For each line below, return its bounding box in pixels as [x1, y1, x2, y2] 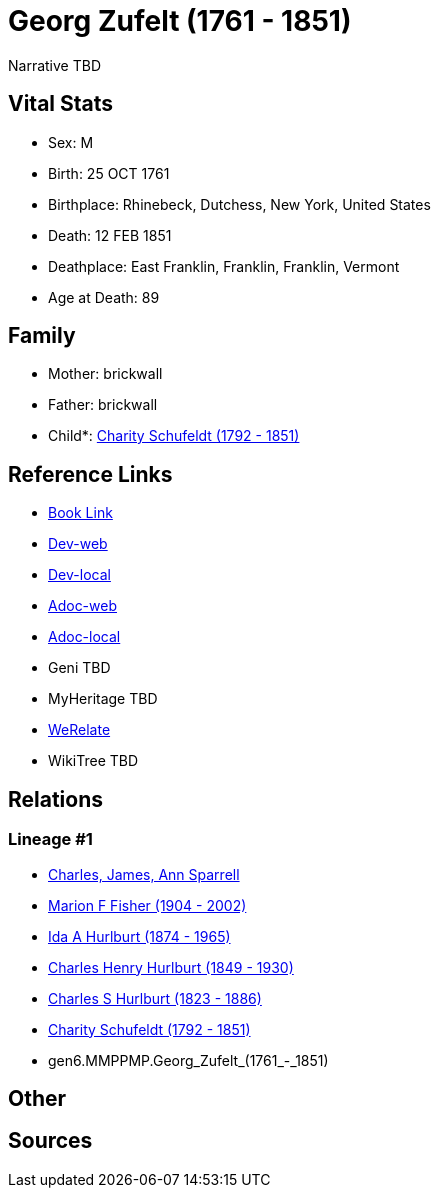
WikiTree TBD [48, 752, 139, 770]
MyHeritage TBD [48, 690, 158, 708]
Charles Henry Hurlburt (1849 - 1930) [48, 958, 294, 976]
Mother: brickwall [48, 365, 163, 383]
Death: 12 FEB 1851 [48, 226, 172, 244]
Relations [8, 786, 104, 812]
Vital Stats [8, 91, 114, 117]
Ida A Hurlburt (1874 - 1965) [48, 927, 231, 945]
